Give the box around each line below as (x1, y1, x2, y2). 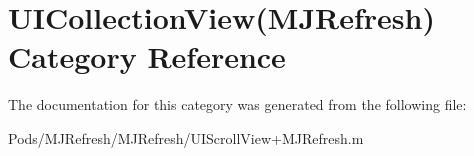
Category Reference (8, 36, 286, 77)
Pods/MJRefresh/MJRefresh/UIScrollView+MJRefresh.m (8, 127, 364, 148)
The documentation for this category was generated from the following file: (8, 94, 467, 115)
